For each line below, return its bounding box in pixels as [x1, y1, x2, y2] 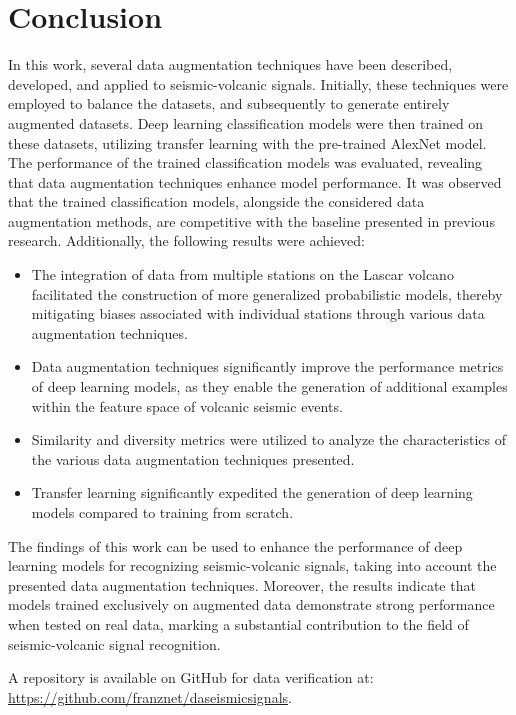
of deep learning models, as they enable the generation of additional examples [31, 376, 508, 397]
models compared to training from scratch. [31, 502, 294, 522]
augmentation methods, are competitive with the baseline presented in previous [8, 210, 495, 231]
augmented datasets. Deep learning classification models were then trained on [8, 112, 484, 133]
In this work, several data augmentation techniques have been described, [8, 54, 453, 75]
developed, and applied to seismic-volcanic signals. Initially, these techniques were [8, 73, 509, 94]
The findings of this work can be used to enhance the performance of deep [8, 535, 463, 556]
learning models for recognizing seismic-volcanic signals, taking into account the [8, 555, 497, 576]
